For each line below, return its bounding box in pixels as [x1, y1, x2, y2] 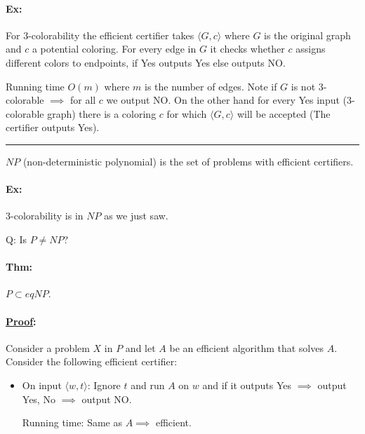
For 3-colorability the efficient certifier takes [6, 27, 194, 42]
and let [125, 340, 156, 355]
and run [131, 377, 165, 392]
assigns [296, 41, 326, 56]
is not [291, 79, 316, 93]
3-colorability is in [6, 208, 84, 223]
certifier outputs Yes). [6, 120, 100, 135]
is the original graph [264, 27, 351, 42]
